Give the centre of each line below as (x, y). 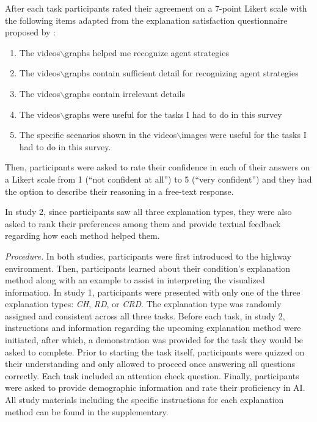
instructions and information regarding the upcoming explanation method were (153, 328)
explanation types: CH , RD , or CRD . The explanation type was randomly (143, 304)
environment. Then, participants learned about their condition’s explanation (148, 268)
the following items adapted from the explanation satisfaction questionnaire (146, 20)
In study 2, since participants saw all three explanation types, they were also (148, 212)
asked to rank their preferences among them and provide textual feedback (143, 223)
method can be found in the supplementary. (87, 411)
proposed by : (30, 32)
